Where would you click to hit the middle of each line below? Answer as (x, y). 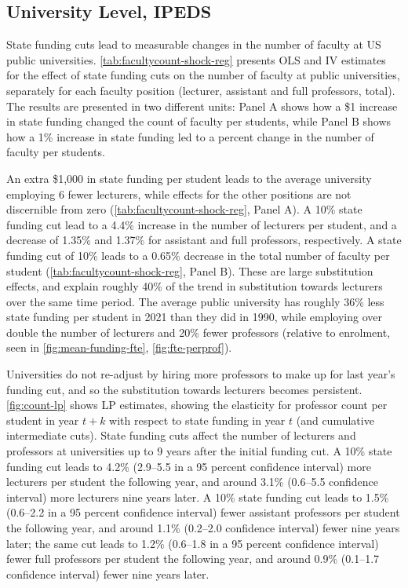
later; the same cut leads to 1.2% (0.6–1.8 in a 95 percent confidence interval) (193, 543)
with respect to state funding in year (197, 420)
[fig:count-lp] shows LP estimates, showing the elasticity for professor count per (197, 405)
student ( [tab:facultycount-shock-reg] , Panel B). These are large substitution (190, 270)
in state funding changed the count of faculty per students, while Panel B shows (199, 121)
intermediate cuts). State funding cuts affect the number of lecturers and (181, 435)
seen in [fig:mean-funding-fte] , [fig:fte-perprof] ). (119, 347)
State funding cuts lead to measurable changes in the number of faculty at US (194, 44)
